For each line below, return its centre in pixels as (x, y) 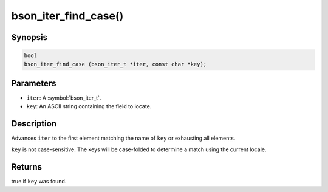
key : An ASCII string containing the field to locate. (89, 106)
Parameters (34, 83)
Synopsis (29, 37)
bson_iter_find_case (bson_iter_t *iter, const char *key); (115, 64)
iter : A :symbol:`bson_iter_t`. (64, 98)
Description (34, 124)
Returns (27, 167)
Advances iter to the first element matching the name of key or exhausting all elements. (123, 138)
